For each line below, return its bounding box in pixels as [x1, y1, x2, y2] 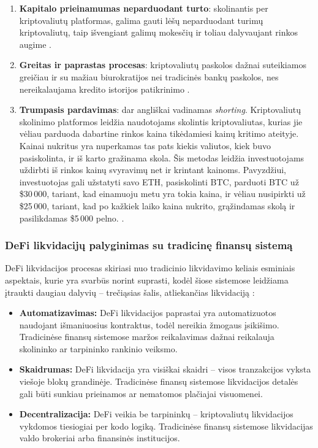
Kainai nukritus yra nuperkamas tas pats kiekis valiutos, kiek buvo [19, 139, 271, 152]
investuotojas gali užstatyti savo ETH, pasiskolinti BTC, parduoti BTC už [19, 175, 299, 188]
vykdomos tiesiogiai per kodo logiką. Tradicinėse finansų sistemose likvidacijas [19, 419, 313, 432]
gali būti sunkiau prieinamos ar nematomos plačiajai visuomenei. [19, 387, 263, 400]
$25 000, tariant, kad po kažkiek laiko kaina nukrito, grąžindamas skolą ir [19, 199, 295, 212]
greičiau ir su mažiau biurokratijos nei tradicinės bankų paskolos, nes [19, 70, 279, 83]
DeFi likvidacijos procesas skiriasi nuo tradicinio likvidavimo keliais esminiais [5, 261, 295, 274]
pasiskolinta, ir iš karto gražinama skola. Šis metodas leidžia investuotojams [19, 151, 305, 164]
